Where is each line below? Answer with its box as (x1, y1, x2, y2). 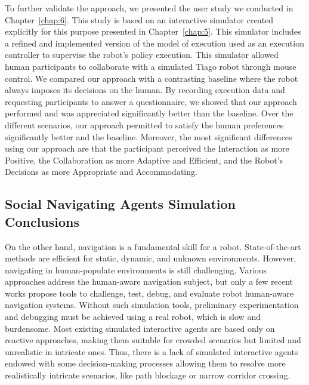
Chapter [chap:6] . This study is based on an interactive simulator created (5, 13, 274, 26)
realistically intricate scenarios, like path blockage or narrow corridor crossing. (5, 369, 291, 381)
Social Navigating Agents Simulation (5, 195, 236, 213)
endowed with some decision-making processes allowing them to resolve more (5, 357, 286, 369)
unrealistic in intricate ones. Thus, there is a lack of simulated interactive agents (5, 345, 298, 358)
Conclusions (5, 212, 80, 230)
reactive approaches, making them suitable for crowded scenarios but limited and (5, 334, 301, 346)
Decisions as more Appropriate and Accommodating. (5, 165, 197, 178)
